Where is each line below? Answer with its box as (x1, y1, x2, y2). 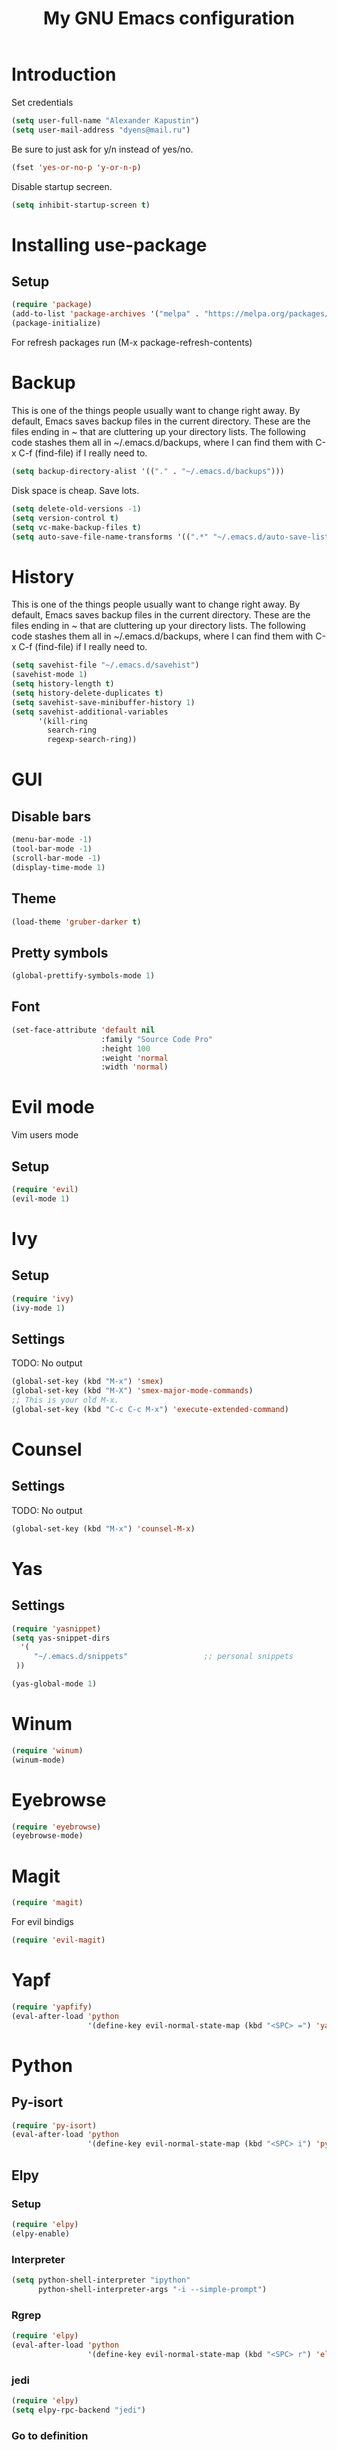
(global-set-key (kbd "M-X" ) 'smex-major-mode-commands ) (11, 1386, 254, 1396)
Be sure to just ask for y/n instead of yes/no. (11, 143, 194, 155)
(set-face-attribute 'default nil (11, 1025, 156, 1035)
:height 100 (100, 1043, 151, 1054)
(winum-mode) (11, 1755, 66, 1765)
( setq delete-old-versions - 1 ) (11, 503, 142, 514)
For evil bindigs (11, 1916, 74, 1928)
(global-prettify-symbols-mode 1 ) (11, 971, 156, 981)
